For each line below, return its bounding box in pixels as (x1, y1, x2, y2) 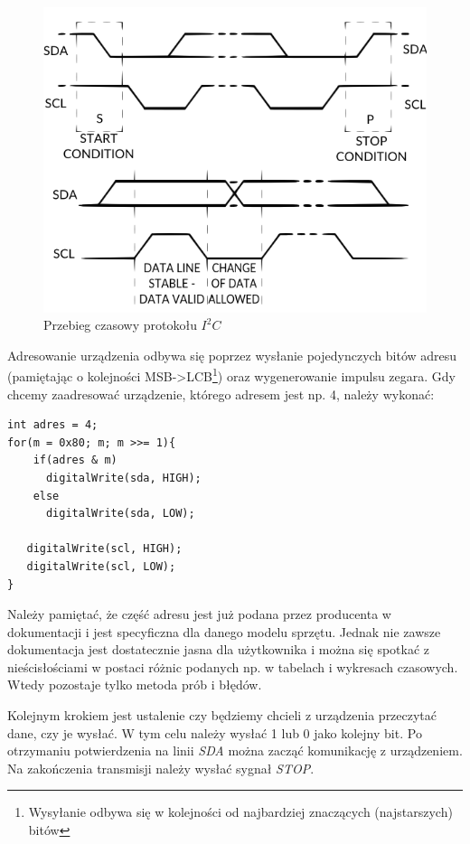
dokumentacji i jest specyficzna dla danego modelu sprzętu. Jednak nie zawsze (7, 622, 441, 641)
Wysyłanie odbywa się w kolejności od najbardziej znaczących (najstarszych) (28, 802, 453, 821)
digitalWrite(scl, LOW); (26, 559, 176, 573)
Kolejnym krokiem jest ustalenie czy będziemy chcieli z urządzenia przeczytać (7, 706, 437, 725)
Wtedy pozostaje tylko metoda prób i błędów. (7, 675, 262, 694)
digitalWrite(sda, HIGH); (45, 471, 202, 484)
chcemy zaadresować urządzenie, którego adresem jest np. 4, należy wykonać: (7, 384, 435, 403)
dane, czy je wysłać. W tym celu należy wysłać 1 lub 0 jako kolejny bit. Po (7, 723, 422, 742)
